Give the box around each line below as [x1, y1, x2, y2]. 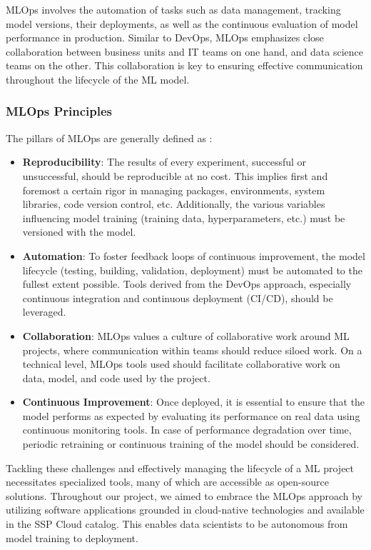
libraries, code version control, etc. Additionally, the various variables [22, 196, 325, 211]
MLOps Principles [6, 102, 113, 120]
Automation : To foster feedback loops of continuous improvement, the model [22, 248, 365, 263]
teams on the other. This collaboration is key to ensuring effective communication [6, 58, 363, 73]
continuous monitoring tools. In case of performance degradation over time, [22, 422, 352, 437]
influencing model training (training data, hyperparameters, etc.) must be [22, 210, 345, 225]
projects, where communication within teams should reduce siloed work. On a [22, 342, 362, 357]
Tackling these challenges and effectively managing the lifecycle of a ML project [6, 460, 355, 475]
